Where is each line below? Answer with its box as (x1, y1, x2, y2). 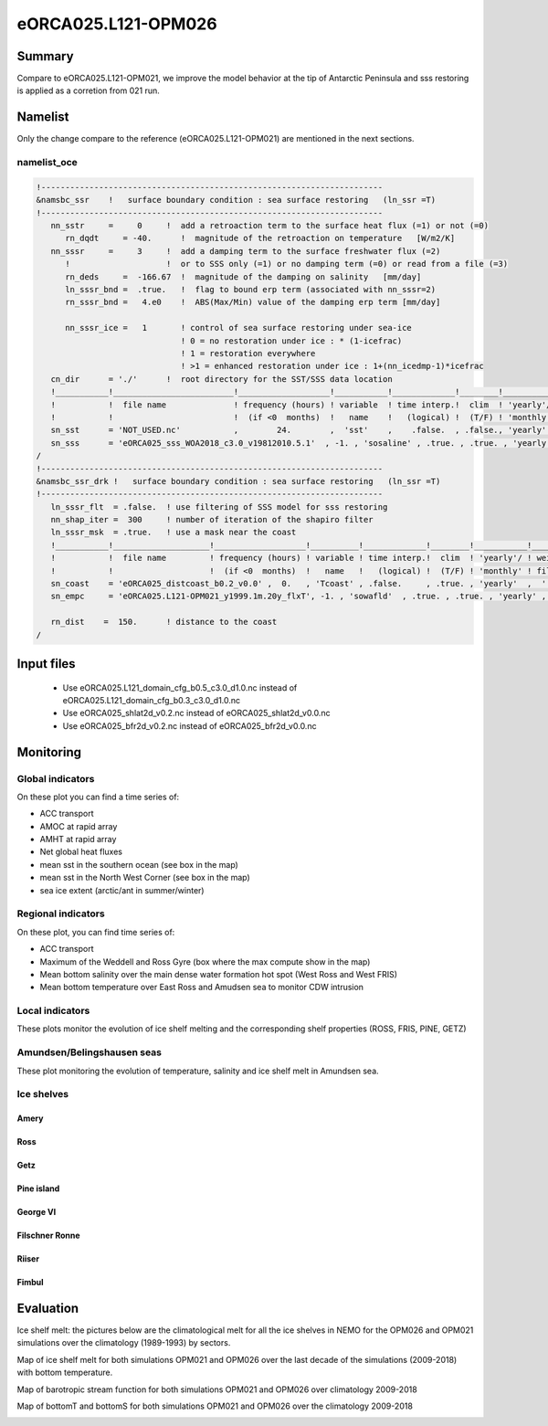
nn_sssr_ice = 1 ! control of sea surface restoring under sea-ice (65, 322, 413, 333)
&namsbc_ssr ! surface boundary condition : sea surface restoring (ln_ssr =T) (36, 195, 437, 206)
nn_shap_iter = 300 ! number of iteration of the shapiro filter (50, 514, 374, 525)
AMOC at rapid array (39, 820, 118, 831)
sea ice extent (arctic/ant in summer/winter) (39, 884, 205, 895)
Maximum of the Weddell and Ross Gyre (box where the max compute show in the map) (39, 956, 371, 967)
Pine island (16, 1183, 60, 1194)
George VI (16, 1207, 57, 1218)
